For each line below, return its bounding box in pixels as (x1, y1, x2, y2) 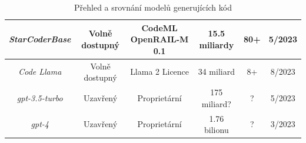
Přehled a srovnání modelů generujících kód (74, 1, 232, 13)
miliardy (199, 38, 234, 51)
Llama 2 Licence (130, 65, 189, 78)
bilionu (204, 124, 229, 136)
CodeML (141, 21, 178, 34)
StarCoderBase (9, 33, 71, 45)
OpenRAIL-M (130, 33, 189, 45)
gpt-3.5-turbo (16, 91, 63, 104)
